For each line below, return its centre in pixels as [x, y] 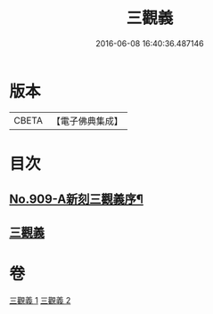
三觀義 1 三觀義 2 [40, 300]
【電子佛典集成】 [87, 121]
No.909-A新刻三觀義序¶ [77, 200]
